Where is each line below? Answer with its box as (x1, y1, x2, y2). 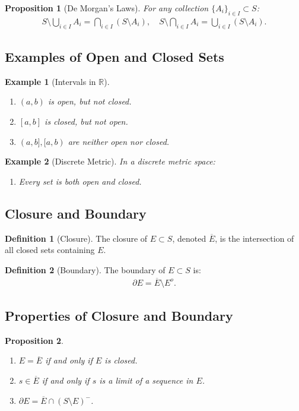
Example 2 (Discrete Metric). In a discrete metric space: (5, 155, 215, 167)
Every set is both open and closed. (18, 175, 142, 187)
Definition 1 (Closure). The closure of (5, 232, 148, 244)
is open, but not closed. (47, 95, 132, 108)
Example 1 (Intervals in (5, 75, 96, 87)
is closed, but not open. (44, 115, 128, 128)
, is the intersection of (215, 232, 294, 244)
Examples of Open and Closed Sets (5, 48, 224, 66)
